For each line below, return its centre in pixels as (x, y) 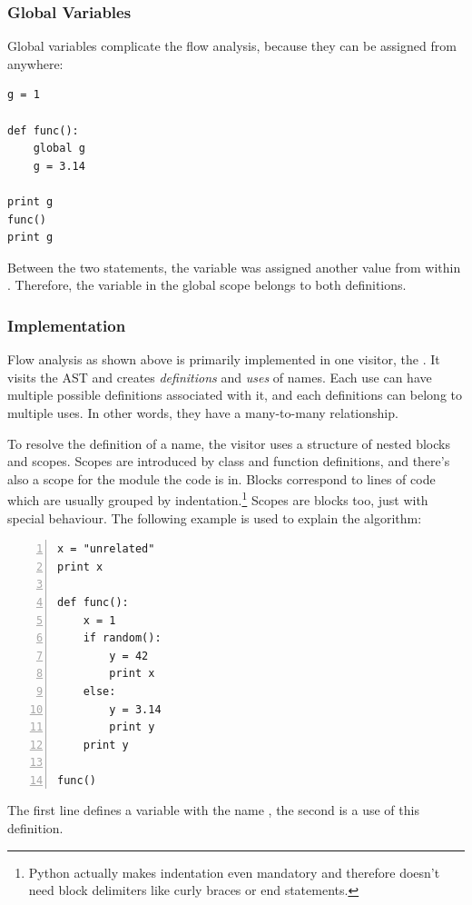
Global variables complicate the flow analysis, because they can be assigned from (232, 46)
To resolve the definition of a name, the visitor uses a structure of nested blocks (229, 443)
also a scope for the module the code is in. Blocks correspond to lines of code (221, 478)
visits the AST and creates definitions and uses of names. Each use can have (220, 377)
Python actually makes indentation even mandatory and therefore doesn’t (234, 872)
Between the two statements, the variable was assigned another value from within (234, 267)
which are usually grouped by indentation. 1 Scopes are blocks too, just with (218, 498)
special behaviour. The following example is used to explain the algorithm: (215, 517)
